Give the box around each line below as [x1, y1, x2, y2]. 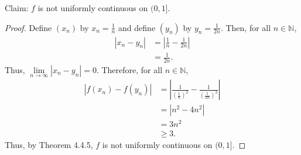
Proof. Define [5, 21, 52, 33]
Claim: [5, 2, 29, 13]
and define [118, 21, 156, 33]
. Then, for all [220, 21, 271, 33]
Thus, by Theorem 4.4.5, [5, 139, 93, 151]
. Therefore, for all [96, 64, 163, 75]
